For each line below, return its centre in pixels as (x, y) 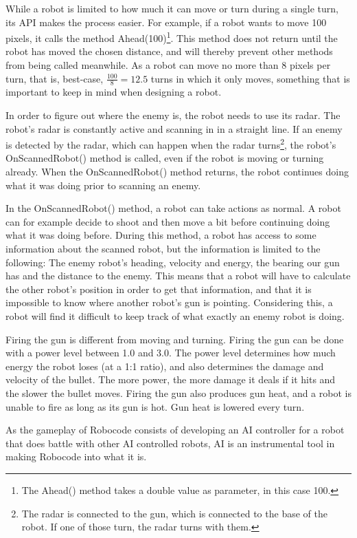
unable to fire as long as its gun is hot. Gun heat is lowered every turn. (155, 406)
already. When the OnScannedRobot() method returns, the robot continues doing (177, 172)
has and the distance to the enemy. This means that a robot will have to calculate (178, 276)
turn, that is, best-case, (55, 78)
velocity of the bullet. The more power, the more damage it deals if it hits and (171, 379)
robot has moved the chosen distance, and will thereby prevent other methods (169, 51)
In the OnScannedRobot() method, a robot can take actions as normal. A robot (173, 208)
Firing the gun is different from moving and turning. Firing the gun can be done (175, 339)
